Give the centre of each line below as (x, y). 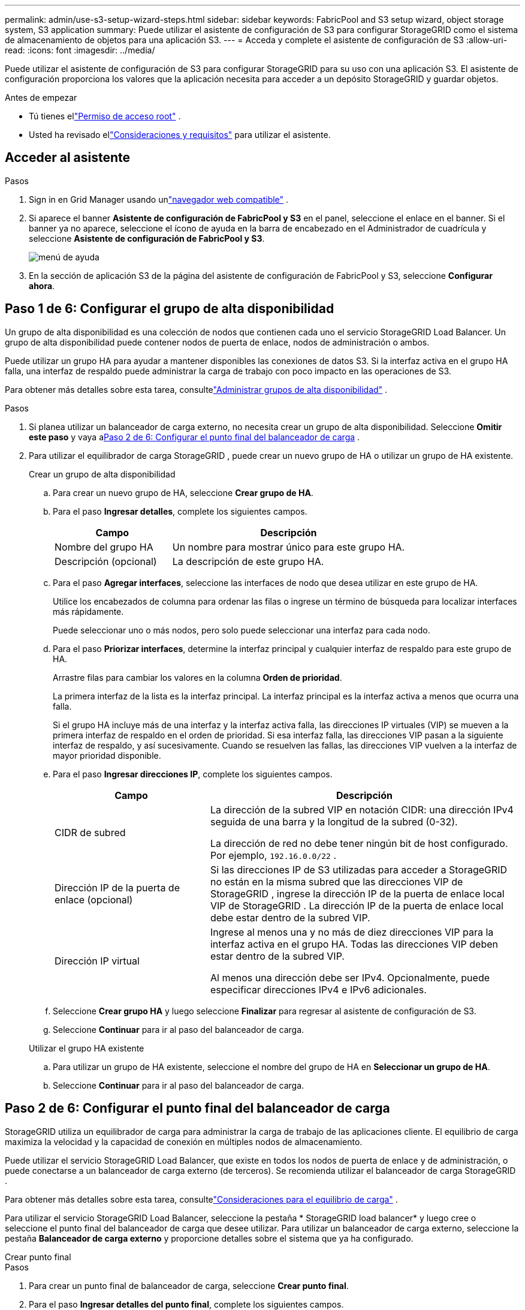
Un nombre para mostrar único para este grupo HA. (289, 547)
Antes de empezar (41, 97)
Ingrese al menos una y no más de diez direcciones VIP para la (352, 932)
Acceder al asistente (68, 158)
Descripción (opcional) (106, 561)
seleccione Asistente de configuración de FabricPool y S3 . (147, 238)
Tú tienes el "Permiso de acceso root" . (105, 116)
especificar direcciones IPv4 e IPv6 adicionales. (318, 989)
